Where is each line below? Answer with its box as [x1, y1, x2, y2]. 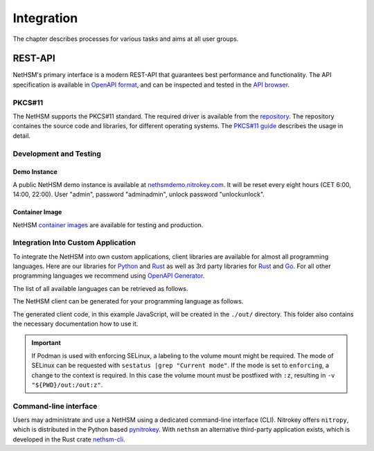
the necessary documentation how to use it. [12, 319, 139, 328]
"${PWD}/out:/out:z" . [31, 380, 103, 389]
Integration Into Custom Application [12, 238, 136, 247]
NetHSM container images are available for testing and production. [12, 220, 204, 229]
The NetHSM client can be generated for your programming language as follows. [12, 297, 244, 306]
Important [31, 339, 62, 347]
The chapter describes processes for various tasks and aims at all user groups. [12, 35, 239, 43]
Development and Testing [12, 149, 102, 159]
